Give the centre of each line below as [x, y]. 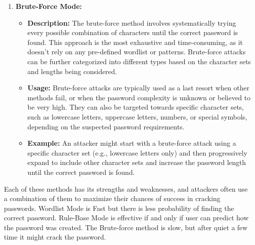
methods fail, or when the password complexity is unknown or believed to [139, 97]
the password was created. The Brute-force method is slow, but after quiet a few [126, 227]
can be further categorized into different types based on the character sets [139, 61]
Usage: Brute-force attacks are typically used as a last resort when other [138, 88]
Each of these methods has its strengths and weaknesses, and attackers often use [126, 188]
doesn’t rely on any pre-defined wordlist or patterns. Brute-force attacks [136, 52]
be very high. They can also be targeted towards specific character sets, [136, 107]
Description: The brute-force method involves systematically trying [132, 22]
